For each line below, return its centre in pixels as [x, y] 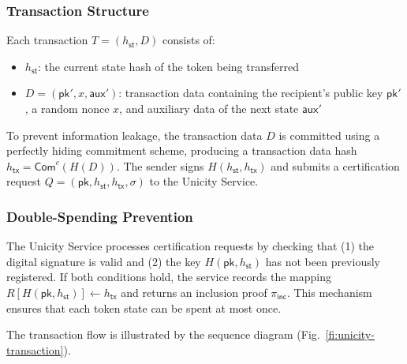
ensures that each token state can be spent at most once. [144, 308]
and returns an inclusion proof [194, 292]
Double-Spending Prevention [100, 216]
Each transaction [47, 40]
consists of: [189, 40]
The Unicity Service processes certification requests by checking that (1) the [190, 246]
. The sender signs [160, 165]
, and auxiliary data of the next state [209, 108]
